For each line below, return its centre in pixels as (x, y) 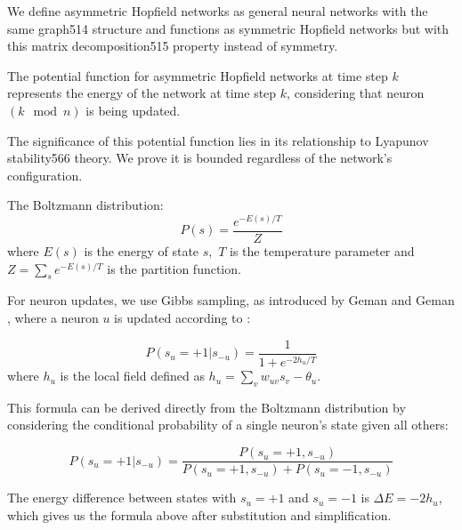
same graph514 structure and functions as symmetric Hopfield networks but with (228, 28)
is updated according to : (182, 318)
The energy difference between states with (122, 498)
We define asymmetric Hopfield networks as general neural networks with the (218, 11)
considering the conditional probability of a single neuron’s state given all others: (228, 425)
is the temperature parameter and (322, 251)
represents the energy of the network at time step (142, 93)
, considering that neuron (356, 93)
